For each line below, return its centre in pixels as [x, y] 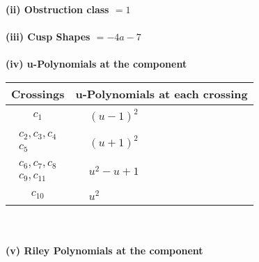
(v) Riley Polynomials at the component [104, 251]
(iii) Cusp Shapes [48, 37]
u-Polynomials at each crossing [162, 93]
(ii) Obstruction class [57, 9]
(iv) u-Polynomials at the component [96, 64]
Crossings [38, 93]
